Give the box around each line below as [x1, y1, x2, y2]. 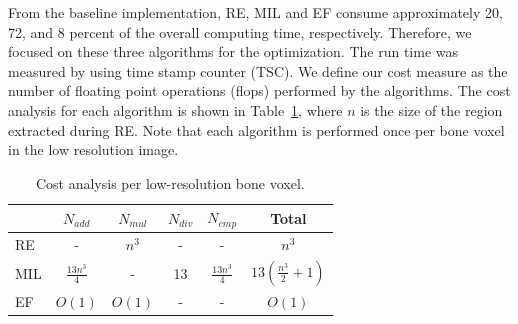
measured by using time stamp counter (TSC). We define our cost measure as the [8, 60, 508, 81]
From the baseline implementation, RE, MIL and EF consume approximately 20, [8, 2, 503, 22]
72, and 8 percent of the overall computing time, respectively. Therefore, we [8, 21, 472, 42]
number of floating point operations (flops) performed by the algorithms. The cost [8, 80, 511, 101]
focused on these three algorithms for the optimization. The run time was [8, 41, 459, 62]
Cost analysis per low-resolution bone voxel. [35, 172, 305, 193]
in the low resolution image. [8, 139, 179, 160]
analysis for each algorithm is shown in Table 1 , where [8, 99, 343, 120]
